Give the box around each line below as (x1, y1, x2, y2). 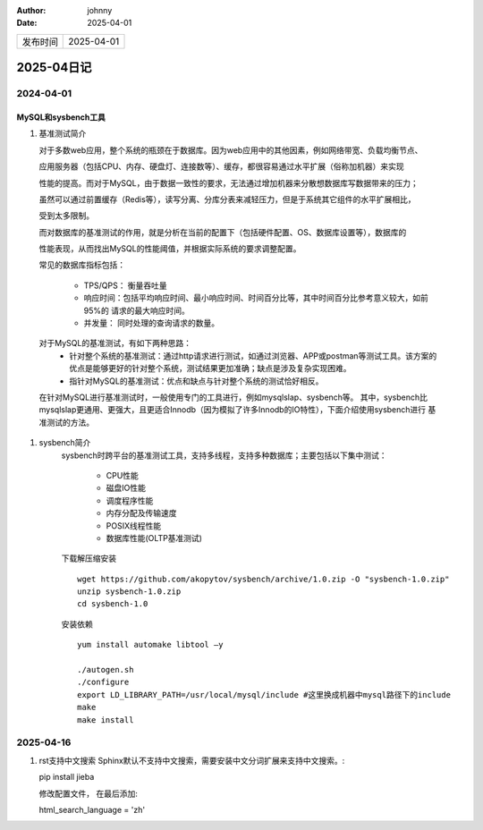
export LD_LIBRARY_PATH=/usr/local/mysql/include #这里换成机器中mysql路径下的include (77, 690, 452, 699)
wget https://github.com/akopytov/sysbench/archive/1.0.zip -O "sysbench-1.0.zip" (77, 573, 450, 584)
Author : (16, 5, 47, 15)
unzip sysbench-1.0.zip (77, 587, 182, 597)
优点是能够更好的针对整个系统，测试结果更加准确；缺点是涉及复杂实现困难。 (69, 363, 352, 374)
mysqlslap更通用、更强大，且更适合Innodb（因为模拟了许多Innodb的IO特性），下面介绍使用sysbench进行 (38, 404, 427, 415)
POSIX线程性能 (106, 520, 161, 531)
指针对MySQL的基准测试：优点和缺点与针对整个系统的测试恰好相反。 (69, 376, 324, 386)
